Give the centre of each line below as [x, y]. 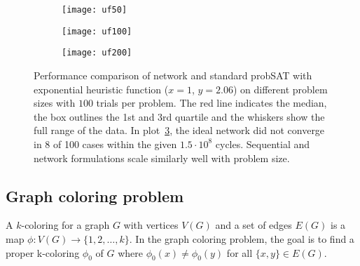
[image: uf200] [97, 53]
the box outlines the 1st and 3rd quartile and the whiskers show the [179, 116]
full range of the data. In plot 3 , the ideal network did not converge [179, 130]
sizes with [55, 103]
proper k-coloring [43, 252]
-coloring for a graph [65, 225]
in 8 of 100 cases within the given [105, 144]
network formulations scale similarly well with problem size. [162, 158]
